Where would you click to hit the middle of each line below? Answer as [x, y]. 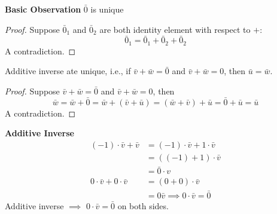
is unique [107, 9]
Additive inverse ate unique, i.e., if [68, 71]
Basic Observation [43, 9]
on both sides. [143, 205]
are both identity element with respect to [175, 29]
